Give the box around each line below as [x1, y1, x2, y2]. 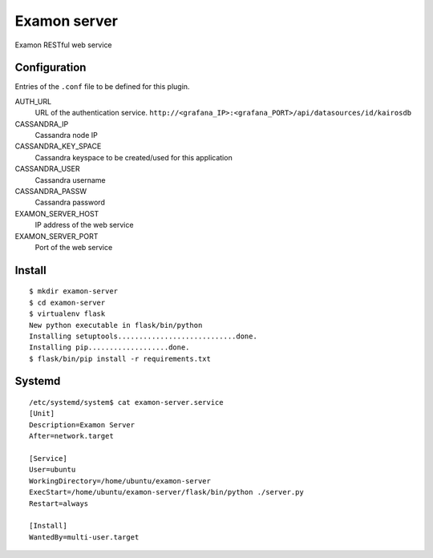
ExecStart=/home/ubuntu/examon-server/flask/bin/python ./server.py [29, 487, 304, 497]
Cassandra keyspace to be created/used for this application [34, 152, 233, 162]
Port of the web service [34, 242, 113, 252]
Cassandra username [34, 175, 106, 184]
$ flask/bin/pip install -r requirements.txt [29, 354, 212, 363]
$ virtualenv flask [29, 309, 106, 318]
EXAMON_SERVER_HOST [14, 208, 99, 218]
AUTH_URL [14, 96, 52, 106]
